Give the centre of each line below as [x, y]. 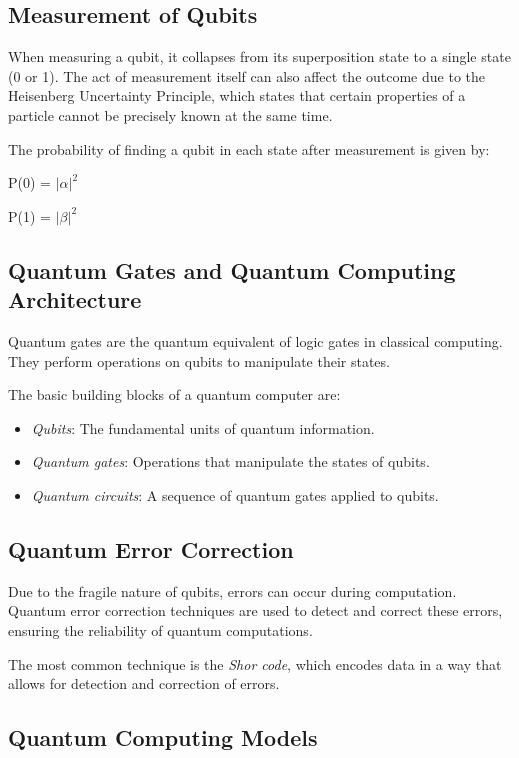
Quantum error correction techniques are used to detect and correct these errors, [255, 610]
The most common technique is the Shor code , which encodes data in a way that [255, 663]
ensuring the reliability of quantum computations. [160, 629]
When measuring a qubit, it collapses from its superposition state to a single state [259, 56]
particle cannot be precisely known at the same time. [170, 114]
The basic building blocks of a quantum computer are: [174, 394]
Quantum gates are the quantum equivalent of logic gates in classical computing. [255, 340]
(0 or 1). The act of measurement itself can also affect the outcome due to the [246, 75]
